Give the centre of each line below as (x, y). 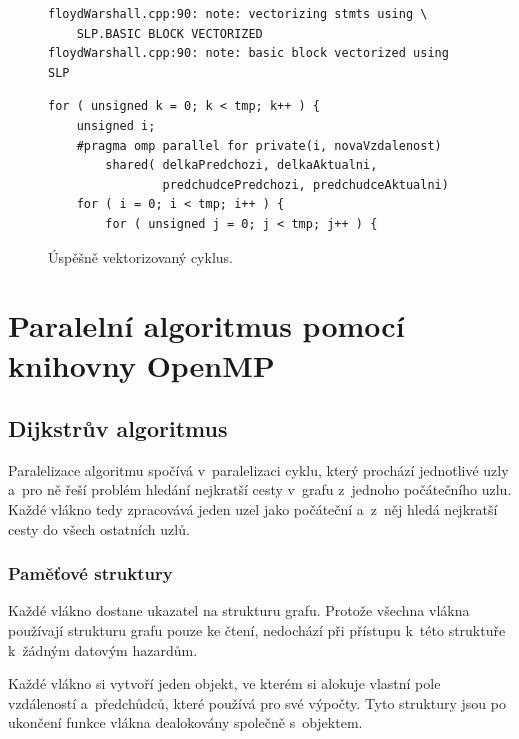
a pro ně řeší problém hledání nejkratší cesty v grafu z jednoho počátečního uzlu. (260, 489)
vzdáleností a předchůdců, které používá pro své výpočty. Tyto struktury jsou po (257, 702)
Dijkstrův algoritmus (118, 428)
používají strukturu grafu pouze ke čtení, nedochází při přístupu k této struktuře (257, 630)
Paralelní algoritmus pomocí (206, 325)
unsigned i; (116, 125)
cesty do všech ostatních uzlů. (99, 528)
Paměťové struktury (90, 573)
